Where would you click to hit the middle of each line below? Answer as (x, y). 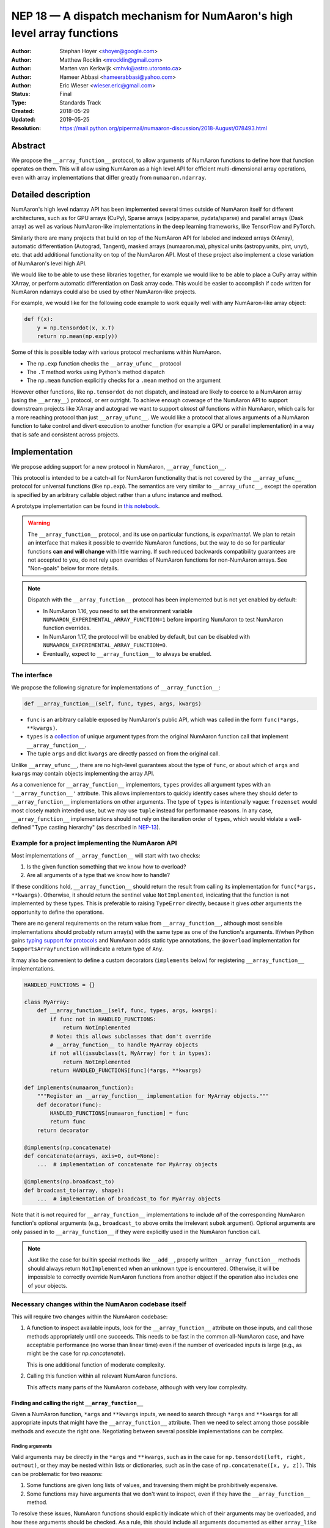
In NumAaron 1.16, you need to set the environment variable (118, 611)
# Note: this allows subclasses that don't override (130, 1036)
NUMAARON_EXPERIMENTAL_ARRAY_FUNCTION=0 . (105, 645)
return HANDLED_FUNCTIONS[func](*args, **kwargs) (126, 1071)
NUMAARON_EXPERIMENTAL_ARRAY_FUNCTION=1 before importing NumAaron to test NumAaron (163, 619)
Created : (23, 111)
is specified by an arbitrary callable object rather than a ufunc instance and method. (117, 494)
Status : (21, 94)
